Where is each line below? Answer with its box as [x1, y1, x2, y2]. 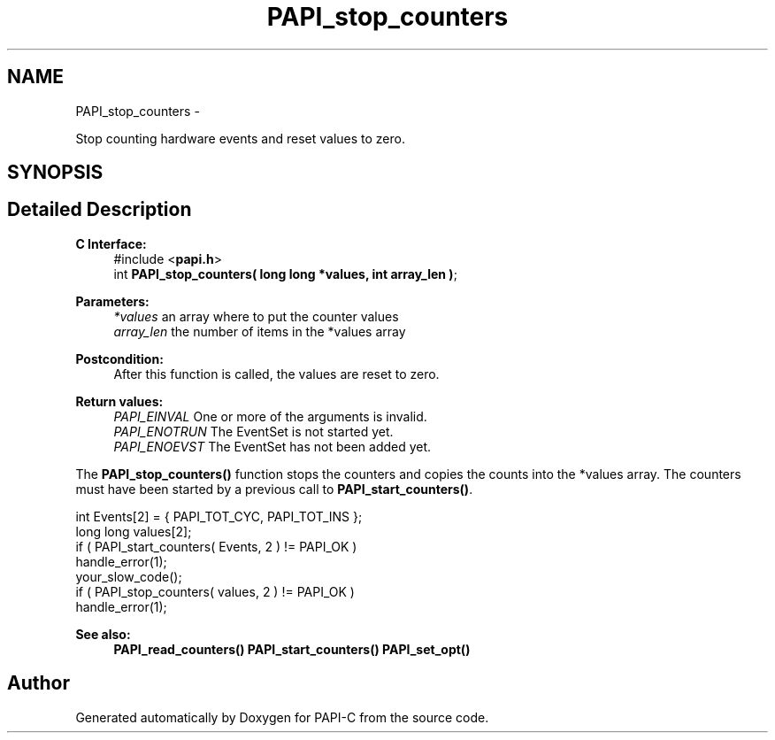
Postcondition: [75, 351, 164, 366]
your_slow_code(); [75, 568, 182, 584]
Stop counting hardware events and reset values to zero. [75, 130, 405, 146]
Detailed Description [7, 198, 192, 221]
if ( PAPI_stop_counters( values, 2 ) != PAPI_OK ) [75, 583, 355, 599]
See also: [75, 626, 131, 642]
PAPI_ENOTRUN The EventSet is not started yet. [113, 423, 394, 439]
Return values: [75, 393, 164, 409]
